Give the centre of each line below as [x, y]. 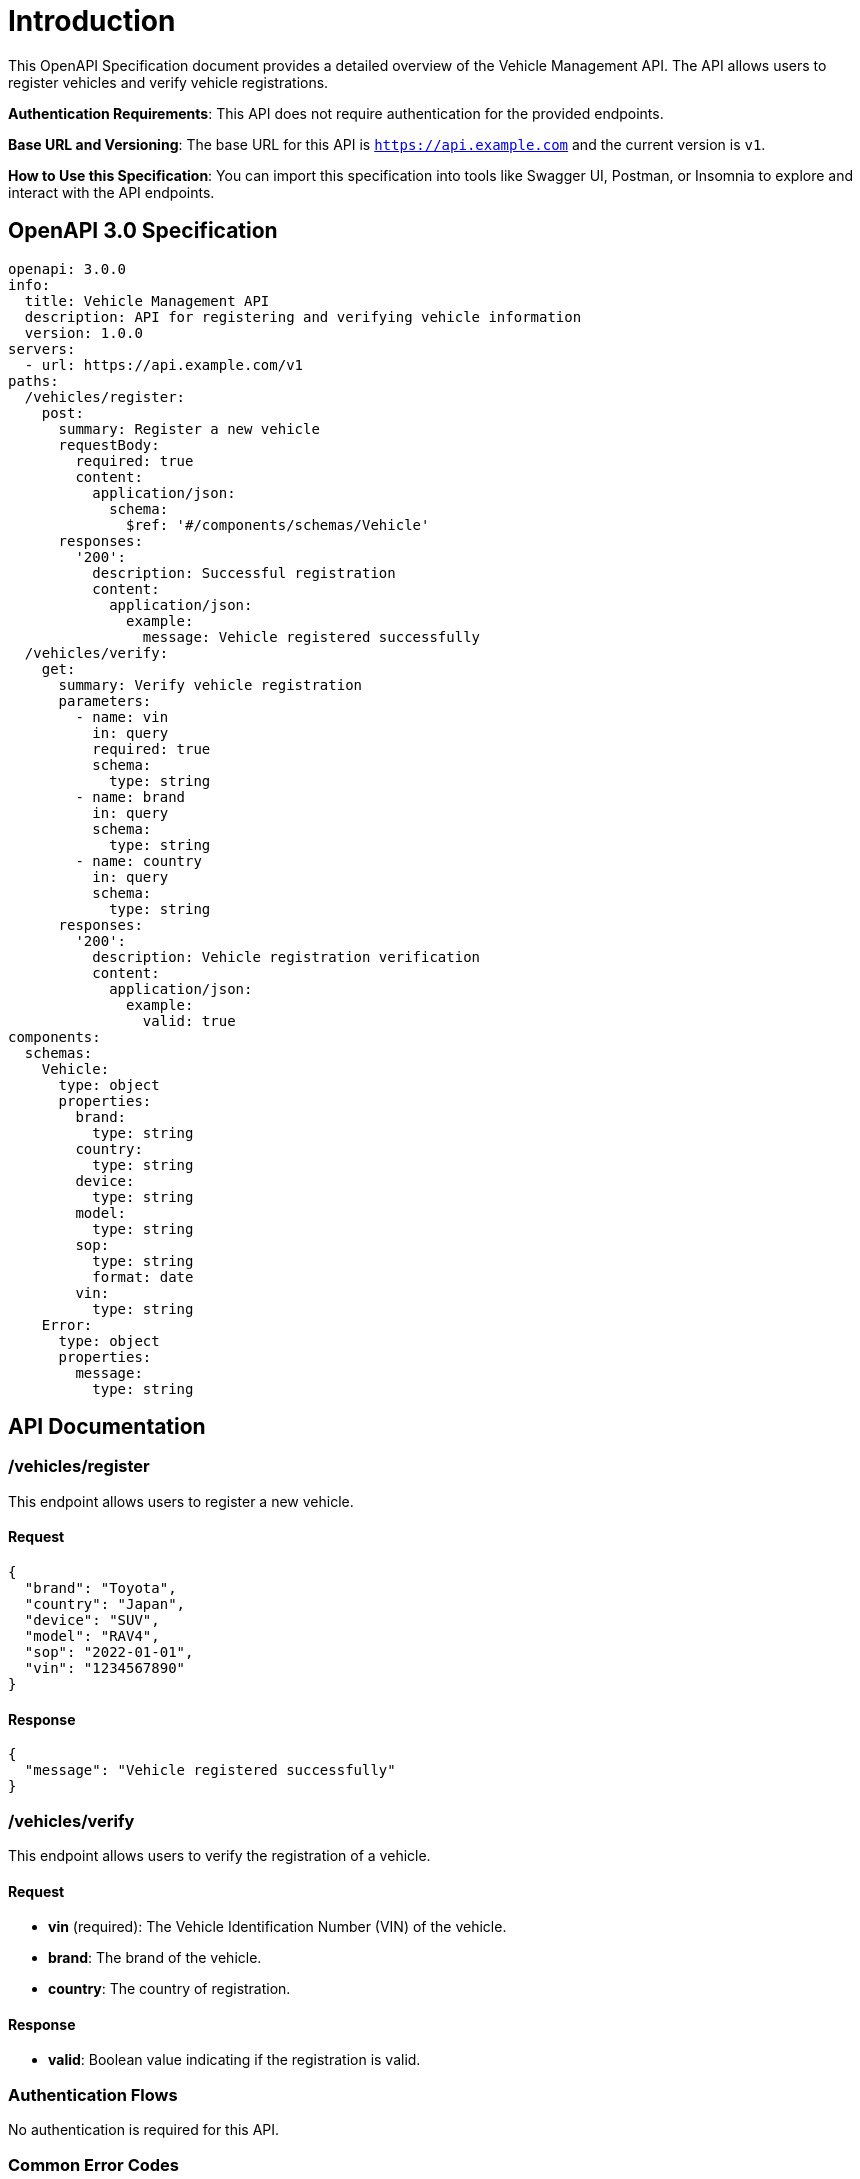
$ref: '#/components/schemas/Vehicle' [278, 524]
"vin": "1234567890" [105, 1668]
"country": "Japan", [105, 1604]
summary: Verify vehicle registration [210, 684]
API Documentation [107, 1427]
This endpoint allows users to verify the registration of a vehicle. [219, 1855]
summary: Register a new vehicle [189, 428]
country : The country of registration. [169, 1989]
